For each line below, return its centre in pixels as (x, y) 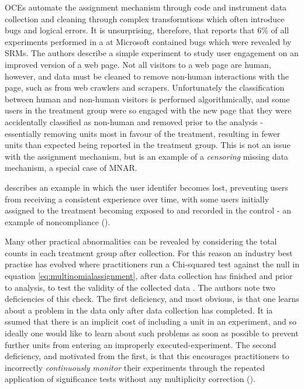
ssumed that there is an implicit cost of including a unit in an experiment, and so (151, 321)
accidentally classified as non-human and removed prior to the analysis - (134, 121)
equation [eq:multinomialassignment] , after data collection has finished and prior (149, 276)
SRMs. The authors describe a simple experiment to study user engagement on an (152, 53)
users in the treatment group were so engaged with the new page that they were (148, 110)
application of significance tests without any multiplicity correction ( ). (130, 379)
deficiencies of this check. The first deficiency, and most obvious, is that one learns (152, 299)
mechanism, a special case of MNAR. (71, 168)
